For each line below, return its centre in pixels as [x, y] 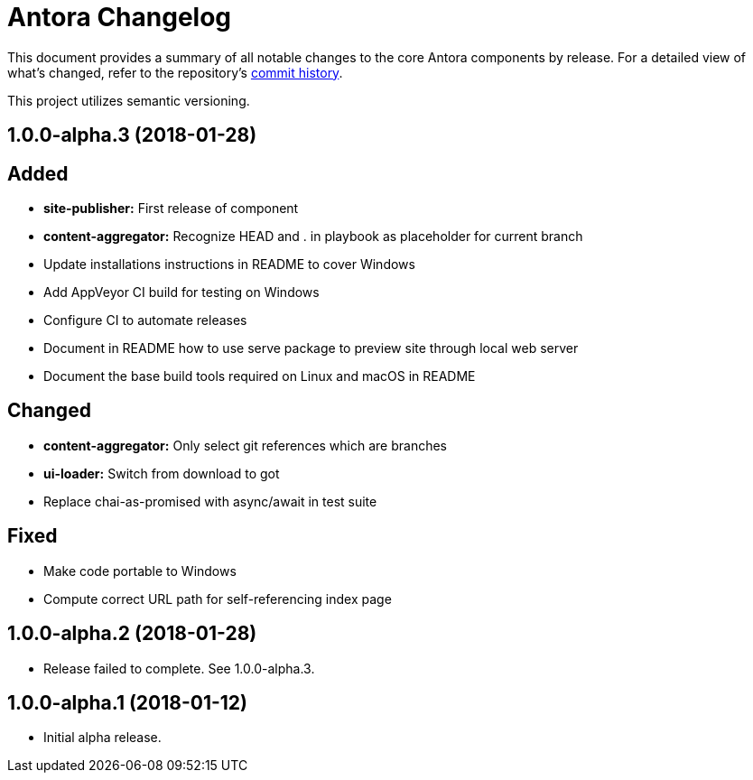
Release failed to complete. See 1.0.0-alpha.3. [179, 668]
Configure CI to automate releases [145, 320]
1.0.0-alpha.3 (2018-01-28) [132, 135]
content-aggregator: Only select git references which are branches [246, 445]
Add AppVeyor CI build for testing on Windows [181, 292]
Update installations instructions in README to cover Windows [229, 265]
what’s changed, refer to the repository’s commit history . [175, 72]
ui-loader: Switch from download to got [162, 473]
